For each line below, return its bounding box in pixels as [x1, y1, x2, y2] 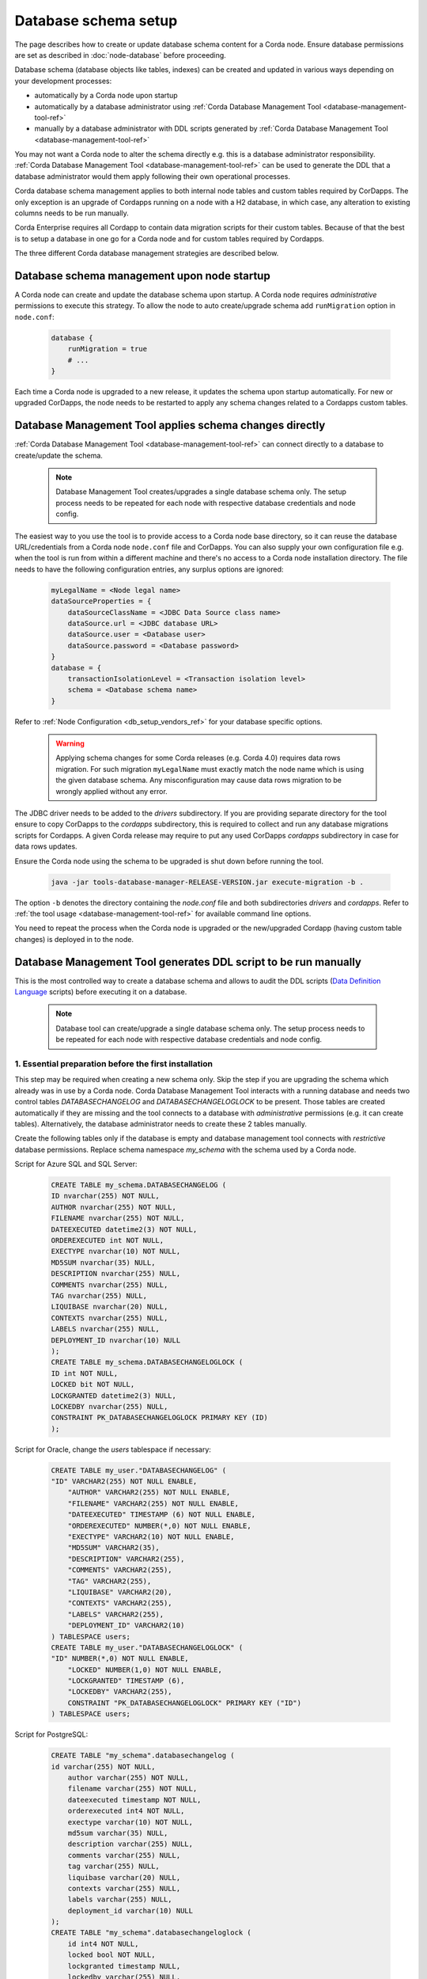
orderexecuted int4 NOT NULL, [67, 1806, 185, 1816]
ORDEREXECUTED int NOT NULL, [51, 1236, 164, 1245]
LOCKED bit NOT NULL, [51, 1380, 135, 1389]
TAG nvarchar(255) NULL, [51, 1291, 148, 1300]
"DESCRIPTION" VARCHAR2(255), [67, 1554, 185, 1563]
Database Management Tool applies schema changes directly [14, 419, 326, 432]
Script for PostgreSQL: [14, 1730, 89, 1739]
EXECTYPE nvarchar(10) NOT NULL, [51, 1247, 181, 1256]
